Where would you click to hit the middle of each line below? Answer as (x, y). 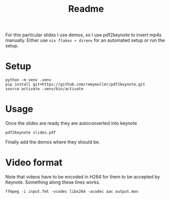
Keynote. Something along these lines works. (53, 182)
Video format (34, 163)
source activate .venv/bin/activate (44, 89)
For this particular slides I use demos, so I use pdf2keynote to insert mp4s (83, 35)
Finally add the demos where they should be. (53, 142)
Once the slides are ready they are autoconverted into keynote (71, 123)
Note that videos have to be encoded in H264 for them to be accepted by (83, 177)
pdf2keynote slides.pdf (31, 133)
